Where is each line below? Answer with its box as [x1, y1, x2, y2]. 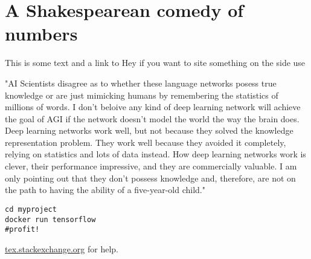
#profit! [5, 225, 40, 234]
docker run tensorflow [5, 215, 96, 224]
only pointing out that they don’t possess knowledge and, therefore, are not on [5, 171, 296, 184]
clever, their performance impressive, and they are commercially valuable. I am [5, 160, 297, 172]
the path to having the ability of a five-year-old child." [5, 183, 205, 196]
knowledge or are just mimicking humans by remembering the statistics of [5, 88, 278, 101]
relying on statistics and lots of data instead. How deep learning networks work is [5, 148, 306, 160]
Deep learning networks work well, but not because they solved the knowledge [5, 124, 293, 137]
